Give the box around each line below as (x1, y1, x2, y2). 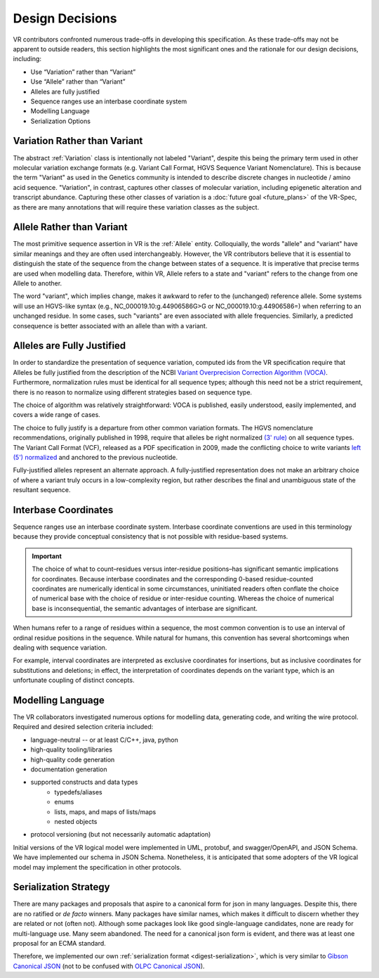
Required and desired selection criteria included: (13, 723, 154, 731)
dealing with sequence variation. (13, 643, 107, 652)
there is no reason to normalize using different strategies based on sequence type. (13, 387, 253, 397)
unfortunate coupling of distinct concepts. (13, 676, 135, 685)
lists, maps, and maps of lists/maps (54, 807, 157, 816)
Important (32, 552, 62, 560)
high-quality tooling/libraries (30, 745, 112, 754)
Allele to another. (13, 279, 62, 288)
